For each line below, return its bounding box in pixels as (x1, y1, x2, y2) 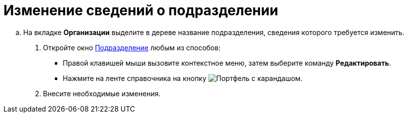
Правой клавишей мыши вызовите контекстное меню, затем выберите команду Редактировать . (63, 58, 391, 67)
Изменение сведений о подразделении (3, 2, 279, 19)
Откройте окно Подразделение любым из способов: (43, 43, 221, 52)
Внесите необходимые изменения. (43, 89, 161, 98)
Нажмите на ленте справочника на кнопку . (63, 74, 303, 82)
